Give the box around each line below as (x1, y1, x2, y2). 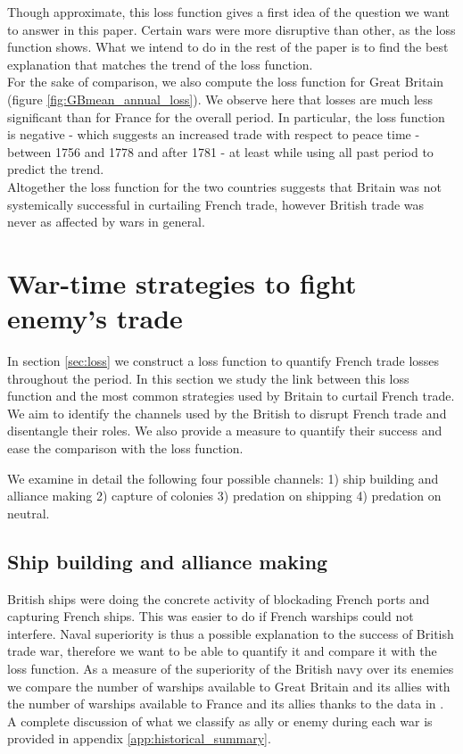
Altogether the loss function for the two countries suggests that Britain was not (7, 177, 442, 195)
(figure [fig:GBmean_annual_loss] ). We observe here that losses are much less (7, 89, 434, 108)
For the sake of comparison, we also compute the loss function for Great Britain (7, 72, 444, 91)
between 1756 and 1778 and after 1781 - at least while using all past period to (7, 142, 434, 161)
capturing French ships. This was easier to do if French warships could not (7, 607, 414, 626)
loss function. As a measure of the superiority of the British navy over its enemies (7, 659, 454, 677)
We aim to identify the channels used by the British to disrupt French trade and (7, 403, 447, 422)
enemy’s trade (7, 300, 183, 336)
